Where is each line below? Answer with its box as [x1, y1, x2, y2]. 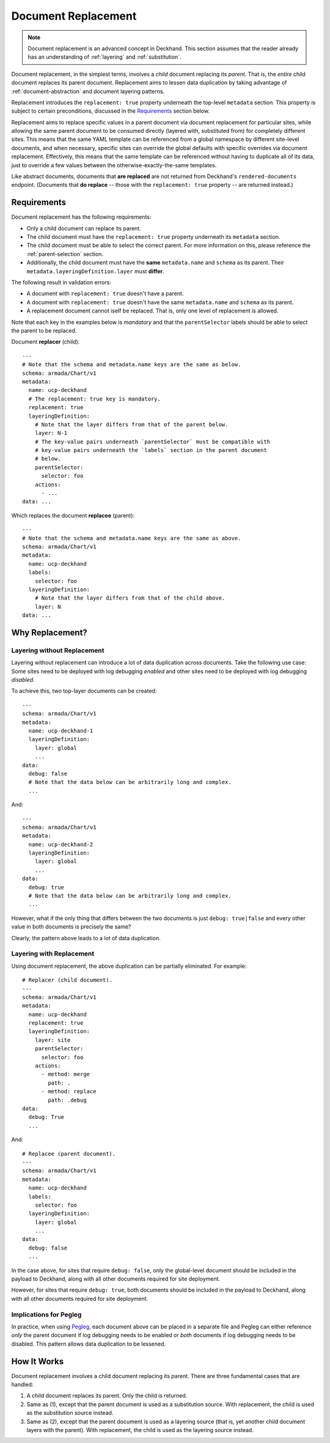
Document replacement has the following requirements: [11, 213, 152, 220]
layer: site [34, 1036, 71, 1044]
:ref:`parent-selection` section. [26, 250, 104, 257]
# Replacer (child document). [22, 977, 113, 984]
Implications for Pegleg [11, 1310, 82, 1319]
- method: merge [41, 1071, 90, 1078]
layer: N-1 [34, 429, 68, 437]
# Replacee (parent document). [22, 1150, 116, 1157]
